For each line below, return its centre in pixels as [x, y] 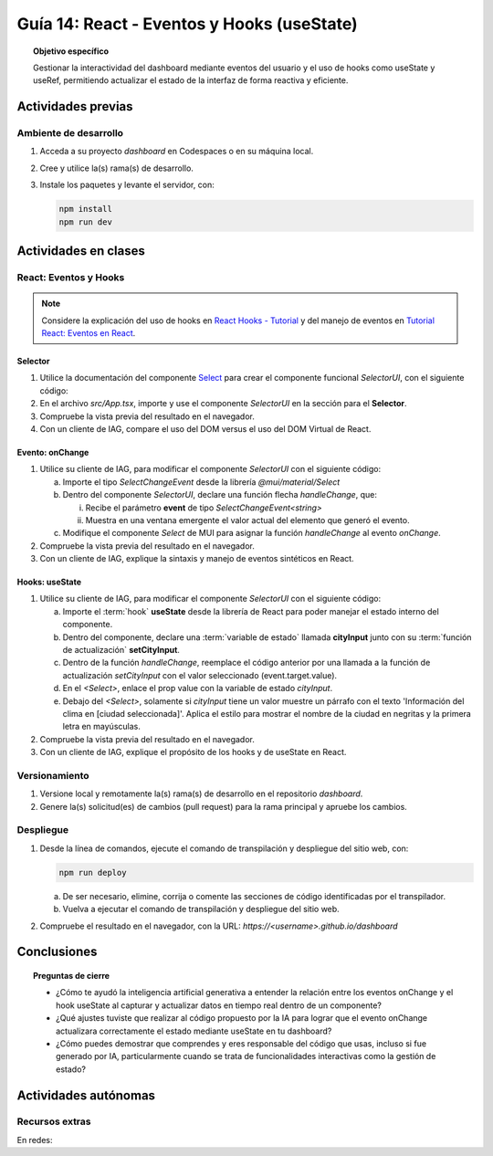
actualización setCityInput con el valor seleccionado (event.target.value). [200, 675]
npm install [86, 209]
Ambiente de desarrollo [70, 133]
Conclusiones [57, 952]
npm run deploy [93, 872]
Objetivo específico [71, 51]
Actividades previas [75, 106]
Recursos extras [54, 1121]
